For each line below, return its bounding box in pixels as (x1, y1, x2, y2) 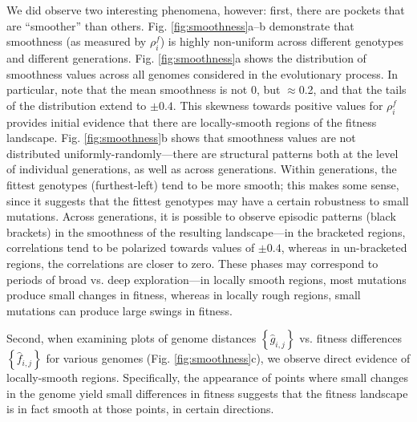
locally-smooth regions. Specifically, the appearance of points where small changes (6, 369, 409, 386)
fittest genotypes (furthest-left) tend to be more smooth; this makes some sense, (6, 176, 399, 193)
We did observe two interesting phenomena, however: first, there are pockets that (6, 2, 405, 18)
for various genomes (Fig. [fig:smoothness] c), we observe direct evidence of (46, 350, 411, 367)
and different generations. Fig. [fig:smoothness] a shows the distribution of (6, 49, 366, 66)
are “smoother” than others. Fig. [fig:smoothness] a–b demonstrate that (6, 17, 354, 34)
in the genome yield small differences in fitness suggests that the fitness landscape (6, 384, 408, 401)
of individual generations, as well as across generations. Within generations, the (6, 160, 397, 177)
